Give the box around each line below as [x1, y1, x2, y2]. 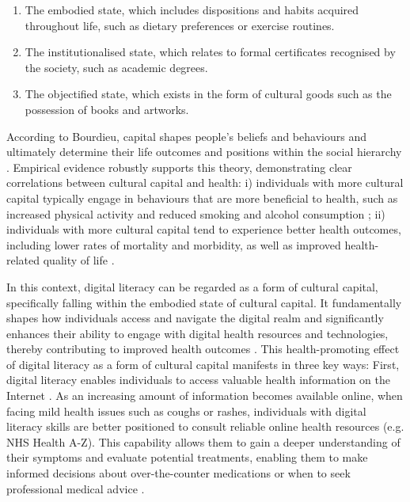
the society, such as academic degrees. [25, 59, 208, 75]
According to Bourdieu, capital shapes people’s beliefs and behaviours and [6, 127, 366, 144]
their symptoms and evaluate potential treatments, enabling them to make [6, 449, 368, 466]
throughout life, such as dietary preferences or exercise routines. [25, 17, 335, 33]
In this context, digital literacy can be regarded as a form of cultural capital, [6, 278, 378, 295]
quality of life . [43, 252, 115, 268]
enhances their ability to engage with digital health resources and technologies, [6, 325, 389, 341]
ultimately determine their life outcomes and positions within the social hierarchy [6, 143, 402, 160]
